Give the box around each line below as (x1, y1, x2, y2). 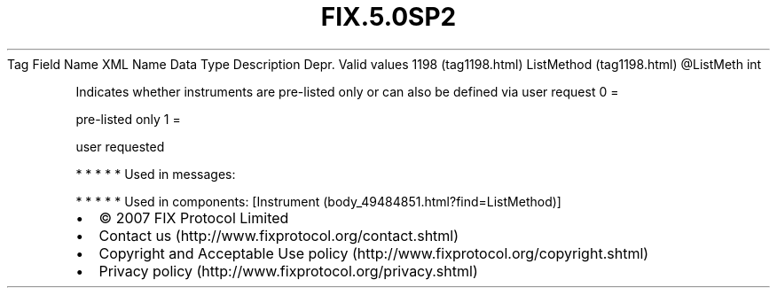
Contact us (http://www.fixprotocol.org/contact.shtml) (98, 226, 459, 245)
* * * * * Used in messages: (75, 166, 236, 182)
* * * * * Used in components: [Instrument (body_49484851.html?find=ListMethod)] (75, 193, 561, 209)
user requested (75, 138, 165, 154)
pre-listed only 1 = (75, 111, 181, 127)
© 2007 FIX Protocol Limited (98, 208, 289, 227)
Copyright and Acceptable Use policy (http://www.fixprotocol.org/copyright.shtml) (98, 244, 649, 262)
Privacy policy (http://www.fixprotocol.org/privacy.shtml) (98, 261, 478, 280)
